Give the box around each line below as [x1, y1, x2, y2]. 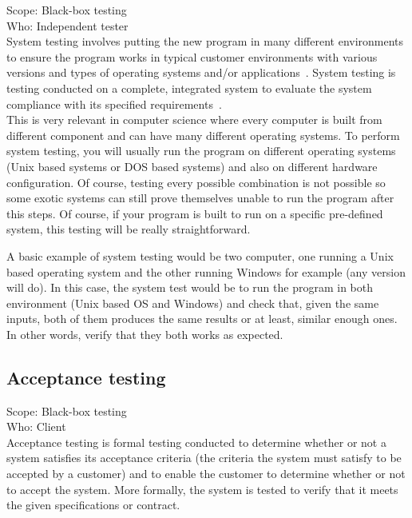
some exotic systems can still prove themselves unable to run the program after [6, 189, 394, 206]
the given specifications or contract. [6, 496, 180, 513]
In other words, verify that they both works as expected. [6, 325, 283, 342]
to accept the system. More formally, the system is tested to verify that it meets [6, 480, 398, 497]
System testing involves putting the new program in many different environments [6, 33, 404, 50]
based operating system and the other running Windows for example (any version [6, 263, 406, 280]
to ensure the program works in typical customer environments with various [6, 48, 378, 65]
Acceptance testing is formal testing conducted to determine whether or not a [6, 433, 386, 450]
